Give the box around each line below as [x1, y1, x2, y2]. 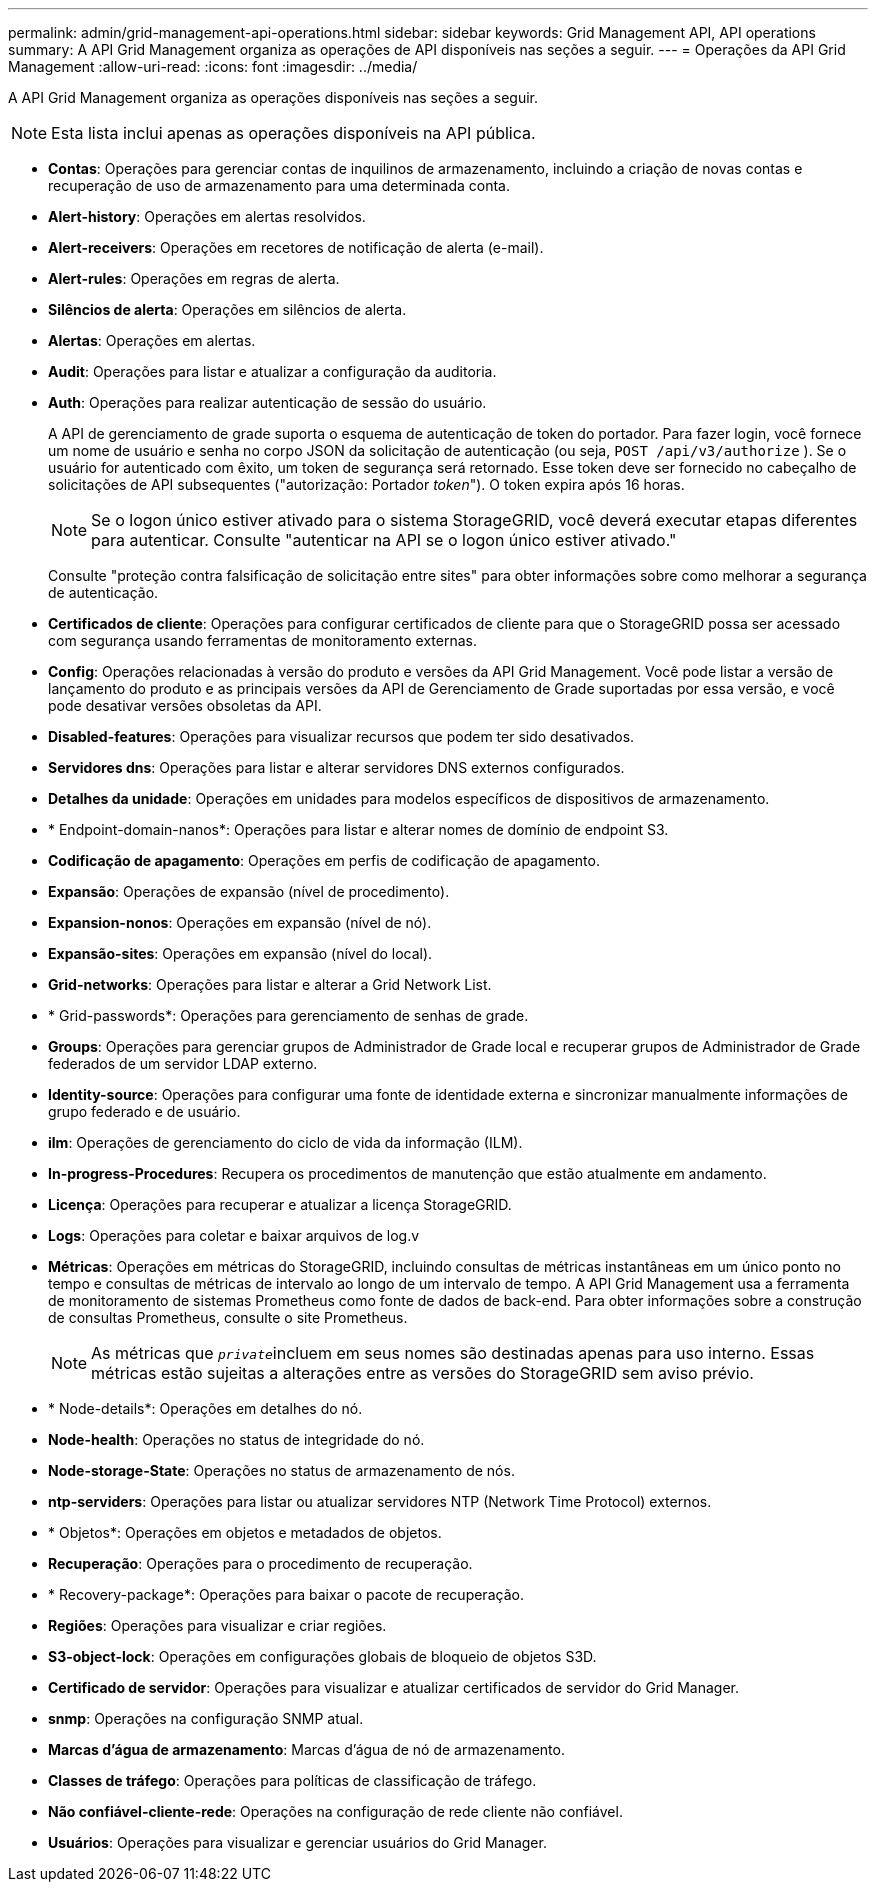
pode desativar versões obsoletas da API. [48, 697, 322, 714]
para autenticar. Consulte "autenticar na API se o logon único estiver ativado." [91, 530, 677, 550]
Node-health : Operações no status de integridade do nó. [48, 1431, 425, 1448]
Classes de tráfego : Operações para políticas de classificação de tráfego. [48, 1772, 537, 1789]
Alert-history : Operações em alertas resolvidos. [48, 208, 366, 225]
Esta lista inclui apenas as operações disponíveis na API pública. [51, 123, 536, 143]
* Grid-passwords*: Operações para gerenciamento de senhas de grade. [48, 1007, 529, 1024]
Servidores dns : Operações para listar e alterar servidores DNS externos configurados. [48, 759, 625, 776]
